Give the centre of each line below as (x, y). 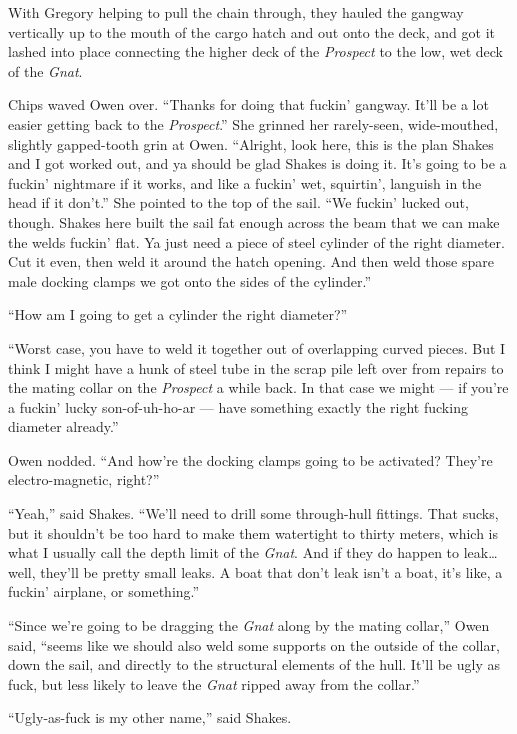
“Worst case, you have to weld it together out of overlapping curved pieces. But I (257, 347)
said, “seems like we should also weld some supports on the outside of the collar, (254, 644)
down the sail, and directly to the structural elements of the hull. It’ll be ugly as (254, 664)
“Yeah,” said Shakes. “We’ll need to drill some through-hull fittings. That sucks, (253, 513)
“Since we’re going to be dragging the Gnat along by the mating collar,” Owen (249, 625)
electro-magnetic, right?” (84, 479)
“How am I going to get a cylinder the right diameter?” (178, 314)
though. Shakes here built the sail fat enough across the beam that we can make (254, 221)
